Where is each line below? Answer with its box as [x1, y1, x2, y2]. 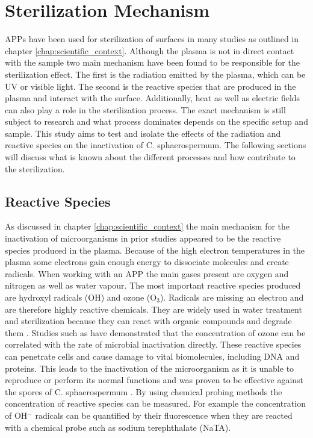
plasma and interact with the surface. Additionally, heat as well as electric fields [5, 92, 300, 104]
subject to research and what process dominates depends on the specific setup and [5, 115, 308, 128]
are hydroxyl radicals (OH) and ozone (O [5, 291, 157, 304]
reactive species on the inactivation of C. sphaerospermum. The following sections [5, 139, 306, 151]
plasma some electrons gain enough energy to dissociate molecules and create [5, 255, 289, 268]
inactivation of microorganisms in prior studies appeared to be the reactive [5, 232, 281, 245]
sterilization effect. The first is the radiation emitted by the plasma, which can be [5, 67, 306, 80]
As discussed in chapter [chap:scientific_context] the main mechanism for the [5, 220, 290, 233]
